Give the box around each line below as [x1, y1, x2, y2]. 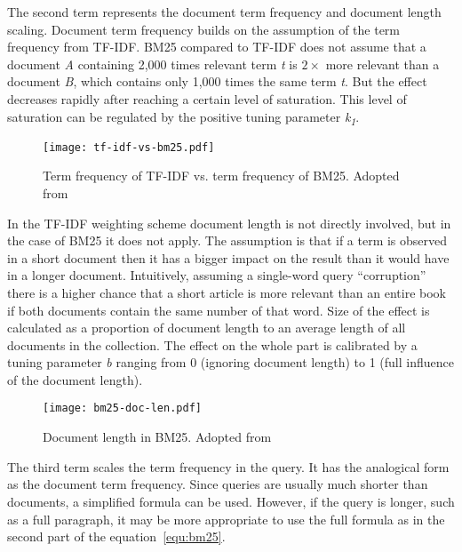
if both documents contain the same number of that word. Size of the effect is [7, 300, 430, 319]
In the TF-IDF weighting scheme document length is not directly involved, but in [7, 213, 451, 232]
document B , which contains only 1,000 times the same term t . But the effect [7, 72, 427, 91]
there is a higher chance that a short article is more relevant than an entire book [7, 283, 446, 301]
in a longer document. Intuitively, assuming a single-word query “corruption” [7, 266, 426, 284]
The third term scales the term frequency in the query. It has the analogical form [7, 457, 450, 476]
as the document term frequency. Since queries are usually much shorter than [7, 475, 428, 493]
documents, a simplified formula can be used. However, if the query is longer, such [7, 492, 455, 510]
